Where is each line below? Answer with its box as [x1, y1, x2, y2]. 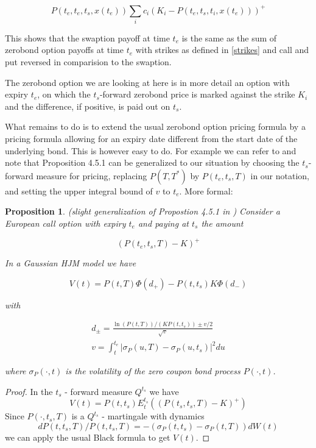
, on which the [37, 88, 91, 101]
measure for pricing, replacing [36, 169, 147, 182]
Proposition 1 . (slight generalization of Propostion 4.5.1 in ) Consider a [5, 205, 280, 218]
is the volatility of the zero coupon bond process [65, 364, 241, 377]
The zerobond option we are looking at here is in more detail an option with [5, 76, 290, 88]
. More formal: [179, 184, 233, 197]
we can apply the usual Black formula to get [5, 430, 170, 443]
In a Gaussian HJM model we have [5, 257, 136, 269]
